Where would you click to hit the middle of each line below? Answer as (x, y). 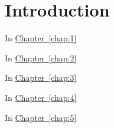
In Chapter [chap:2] (41, 58)
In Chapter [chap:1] (41, 38)
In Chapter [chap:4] (41, 97)
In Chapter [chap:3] (41, 78)
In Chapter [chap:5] (41, 117)
